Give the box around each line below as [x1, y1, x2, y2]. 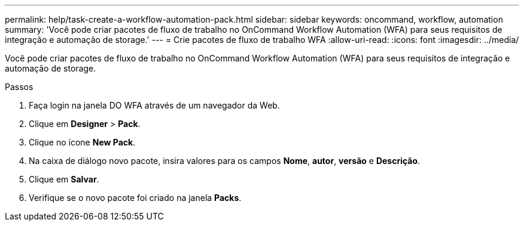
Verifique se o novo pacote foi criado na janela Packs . [29, 193, 242, 203]
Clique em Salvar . [29, 174, 99, 184]
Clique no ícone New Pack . [29, 137, 136, 147]
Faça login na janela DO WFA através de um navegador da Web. [29, 100, 280, 110]
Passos [5, 82, 33, 92]
